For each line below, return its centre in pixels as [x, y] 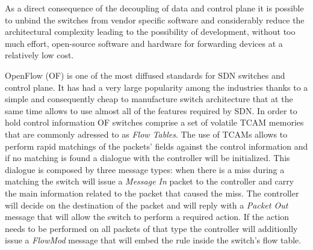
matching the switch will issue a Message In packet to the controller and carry [150, 181]
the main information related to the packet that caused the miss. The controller [152, 193]
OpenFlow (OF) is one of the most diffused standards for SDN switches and [145, 75]
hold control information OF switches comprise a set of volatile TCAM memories [154, 122]
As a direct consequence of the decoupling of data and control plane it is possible [154, 8]
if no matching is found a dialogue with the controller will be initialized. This [147, 158]
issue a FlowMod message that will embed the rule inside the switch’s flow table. [153, 240]
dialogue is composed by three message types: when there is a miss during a [145, 169]
